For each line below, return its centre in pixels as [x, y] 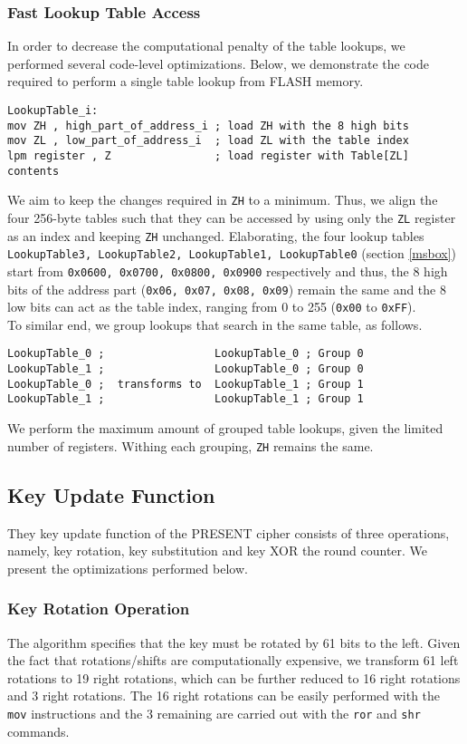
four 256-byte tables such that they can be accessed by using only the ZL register [232, 217]
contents [33, 171]
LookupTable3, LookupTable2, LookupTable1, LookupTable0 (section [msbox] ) [232, 253]
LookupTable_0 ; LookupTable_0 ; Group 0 [186, 354]
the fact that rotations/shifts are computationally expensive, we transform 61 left [233, 660]
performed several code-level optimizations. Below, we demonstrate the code [219, 63]
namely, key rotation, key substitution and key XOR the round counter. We [218, 551]
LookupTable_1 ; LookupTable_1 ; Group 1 [186, 399]
